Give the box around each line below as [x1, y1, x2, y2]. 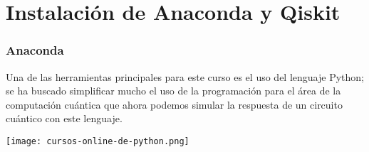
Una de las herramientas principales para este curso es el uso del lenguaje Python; [6, 69, 364, 84]
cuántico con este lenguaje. [6, 111, 123, 126]
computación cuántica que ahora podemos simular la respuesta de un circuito [6, 97, 343, 112]
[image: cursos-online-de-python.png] [6, 136, 189, 146]
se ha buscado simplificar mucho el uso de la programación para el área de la [6, 83, 341, 98]
